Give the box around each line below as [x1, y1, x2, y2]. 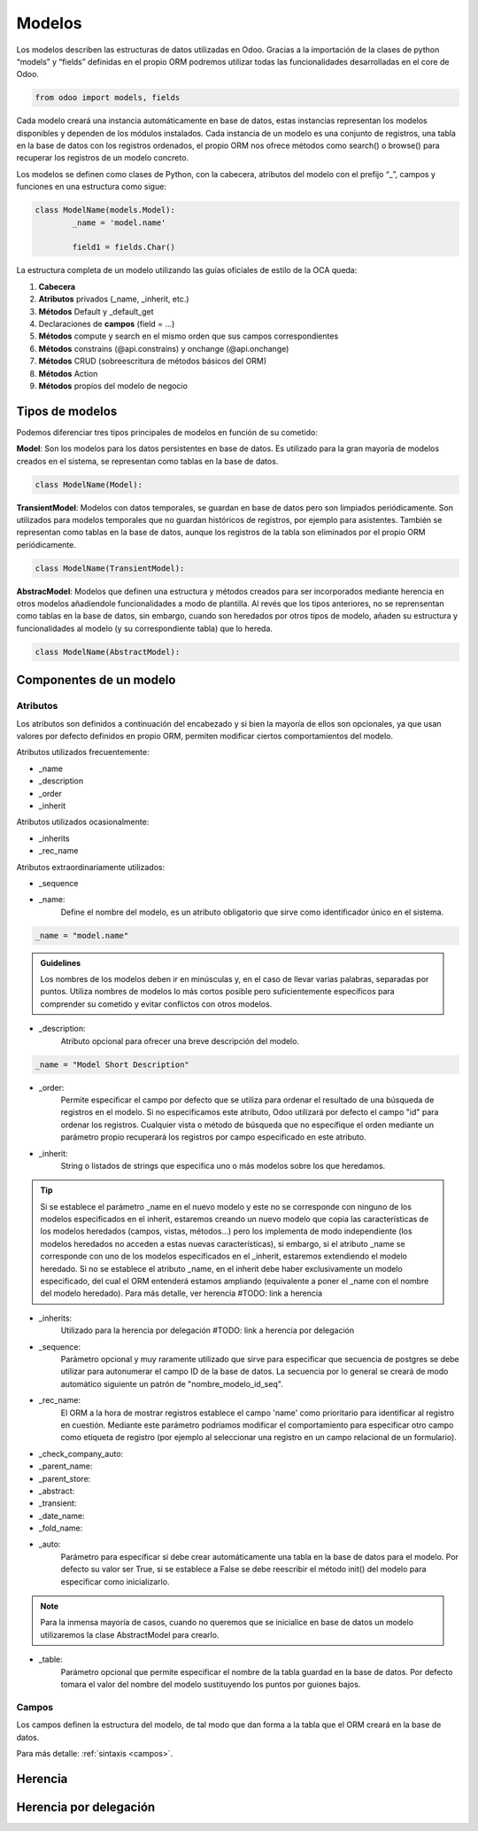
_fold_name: [38, 1523, 83, 1533]
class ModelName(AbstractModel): [35, 647, 181, 657]
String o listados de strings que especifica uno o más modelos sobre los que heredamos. [60, 1160, 386, 1171]
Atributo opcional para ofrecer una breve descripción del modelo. [60, 1035, 300, 1046]
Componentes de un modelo [16, 673, 176, 688]
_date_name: [38, 1510, 85, 1521]
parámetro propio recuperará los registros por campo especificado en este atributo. [60, 1132, 366, 1142]
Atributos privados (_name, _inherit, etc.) [38, 293, 189, 305]
